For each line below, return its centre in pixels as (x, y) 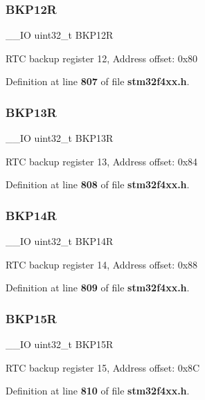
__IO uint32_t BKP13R (60, 138)
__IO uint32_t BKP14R (60, 241)
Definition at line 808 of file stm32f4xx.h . (98, 184)
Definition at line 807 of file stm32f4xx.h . (98, 81)
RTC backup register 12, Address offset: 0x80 (102, 58)
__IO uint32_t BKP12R (60, 35)
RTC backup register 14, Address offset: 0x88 (102, 264)
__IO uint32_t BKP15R (60, 344)
